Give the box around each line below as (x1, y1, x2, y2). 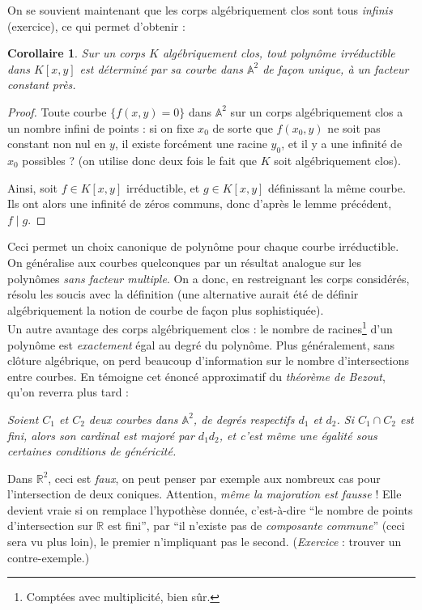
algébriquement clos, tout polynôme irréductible (162, 44, 395, 61)
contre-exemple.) (7, 549, 90, 566)
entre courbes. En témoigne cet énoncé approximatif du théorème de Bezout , (7, 367, 386, 384)
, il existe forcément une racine (114, 135, 267, 152)
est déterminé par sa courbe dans (79, 60, 243, 77)
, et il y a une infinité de (281, 135, 403, 152)
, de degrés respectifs (193, 410, 295, 427)
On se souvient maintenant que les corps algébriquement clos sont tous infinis (7, 2, 393, 18)
